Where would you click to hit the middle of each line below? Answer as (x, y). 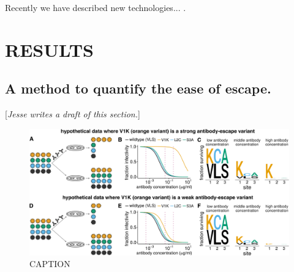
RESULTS (49, 49)
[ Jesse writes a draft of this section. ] (73, 114)
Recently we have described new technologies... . (96, 7)
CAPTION (50, 264)
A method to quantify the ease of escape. (138, 88)
